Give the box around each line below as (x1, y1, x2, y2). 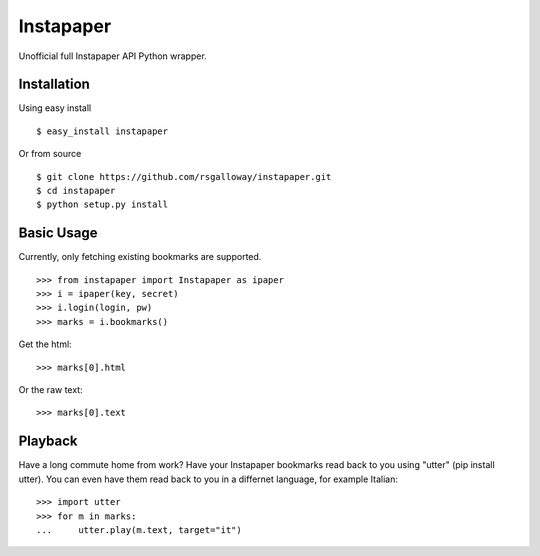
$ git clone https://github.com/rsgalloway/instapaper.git (36, 171, 332, 182)
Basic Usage (18, 225, 98, 242)
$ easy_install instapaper (36, 125, 169, 137)
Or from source (18, 148, 82, 160)
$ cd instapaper (36, 185, 116, 197)
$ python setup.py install (36, 199, 169, 210)
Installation (18, 76, 90, 93)
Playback (18, 433, 78, 450)
